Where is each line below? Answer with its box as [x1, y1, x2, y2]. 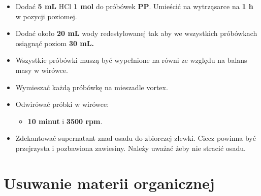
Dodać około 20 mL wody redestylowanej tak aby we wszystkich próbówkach [15, 28, 257, 38]
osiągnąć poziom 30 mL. [15, 37, 94, 48]
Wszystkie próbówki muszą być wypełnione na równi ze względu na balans [15, 55, 247, 65]
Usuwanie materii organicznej [4, 172, 215, 193]
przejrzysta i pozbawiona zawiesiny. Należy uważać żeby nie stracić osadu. [15, 142, 246, 153]
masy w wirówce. [15, 64, 68, 75]
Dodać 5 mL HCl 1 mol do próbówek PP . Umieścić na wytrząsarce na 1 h [15, 1, 253, 11]
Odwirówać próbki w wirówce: [15, 99, 109, 109]
